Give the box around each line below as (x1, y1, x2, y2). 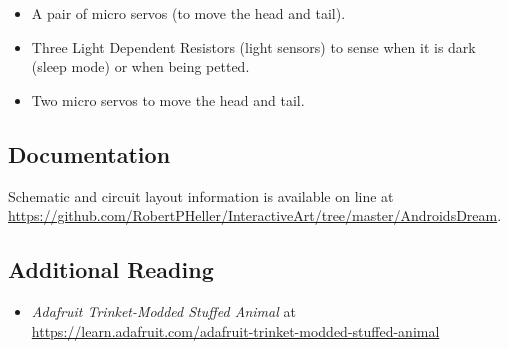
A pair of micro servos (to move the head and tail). (31, 3, 346, 23)
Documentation (8, 138, 171, 169)
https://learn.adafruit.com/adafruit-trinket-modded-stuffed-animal (31, 320, 440, 341)
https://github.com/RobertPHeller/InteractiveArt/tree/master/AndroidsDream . (8, 205, 502, 226)
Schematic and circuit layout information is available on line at (8, 185, 394, 206)
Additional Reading (8, 254, 214, 285)
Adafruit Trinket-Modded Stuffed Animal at (31, 300, 296, 321)
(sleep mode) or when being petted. (31, 56, 250, 77)
